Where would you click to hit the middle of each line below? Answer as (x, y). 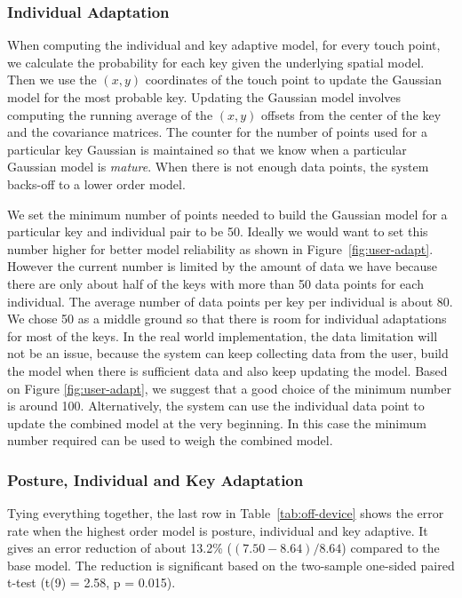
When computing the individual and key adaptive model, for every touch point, (224, 45)
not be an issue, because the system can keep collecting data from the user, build (228, 353)
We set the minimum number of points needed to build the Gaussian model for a (227, 214)
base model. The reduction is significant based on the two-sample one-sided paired (231, 565)
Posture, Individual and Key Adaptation (155, 479)
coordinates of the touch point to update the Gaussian (293, 80)
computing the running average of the (110, 114)
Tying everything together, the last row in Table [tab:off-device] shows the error (226, 513)
